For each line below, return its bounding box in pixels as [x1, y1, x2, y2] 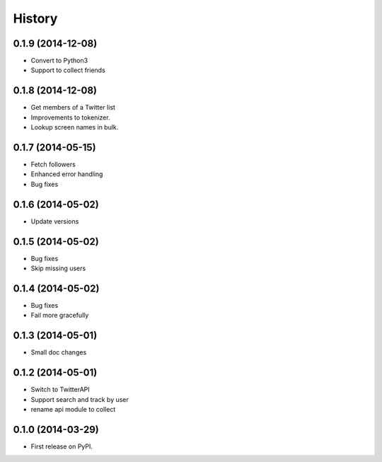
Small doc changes [30, 348, 87, 357]
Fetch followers [30, 160, 76, 169]
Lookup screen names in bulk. [30, 123, 119, 132]
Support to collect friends [30, 66, 105, 74]
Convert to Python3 [30, 57, 88, 65]
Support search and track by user [30, 395, 129, 403]
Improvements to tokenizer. [30, 113, 110, 122]
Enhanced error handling [30, 170, 103, 178]
